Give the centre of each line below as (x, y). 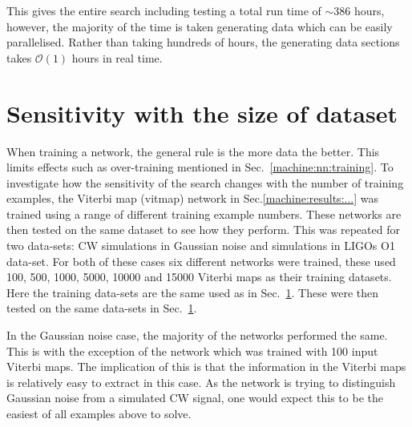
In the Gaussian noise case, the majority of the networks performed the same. (197, 335)
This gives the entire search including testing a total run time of (164, 10)
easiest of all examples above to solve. (99, 413)
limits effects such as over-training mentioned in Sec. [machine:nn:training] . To (200, 167)
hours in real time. (117, 57)
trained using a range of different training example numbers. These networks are (204, 214)
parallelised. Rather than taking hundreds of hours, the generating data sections (203, 42)
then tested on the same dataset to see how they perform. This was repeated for (203, 230)
